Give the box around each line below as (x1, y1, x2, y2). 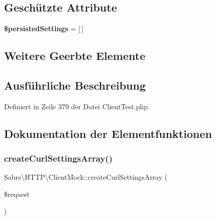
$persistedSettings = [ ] (4, 23, 84, 34)
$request (4, 188, 30, 199)
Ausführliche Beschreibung (4, 77, 146, 93)
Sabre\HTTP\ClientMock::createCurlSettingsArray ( (4, 172, 168, 182)
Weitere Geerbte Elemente (4, 48, 146, 63)
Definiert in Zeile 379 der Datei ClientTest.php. (4, 101, 150, 111)
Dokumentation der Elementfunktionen (4, 125, 212, 141)
